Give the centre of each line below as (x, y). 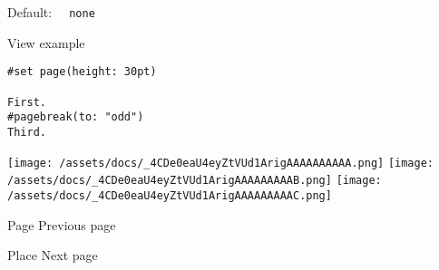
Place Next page (53, 255)
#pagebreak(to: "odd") (76, 117)
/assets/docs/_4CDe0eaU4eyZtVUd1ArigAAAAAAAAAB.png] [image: (195, 181)
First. (27, 102)
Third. (27, 132)
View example (46, 42)
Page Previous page (62, 224)
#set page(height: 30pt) (82, 72)
